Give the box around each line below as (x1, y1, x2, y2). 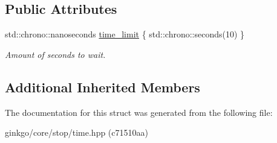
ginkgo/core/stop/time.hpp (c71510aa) (5, 126, 148, 139)
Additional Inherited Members (5, 77, 200, 96)
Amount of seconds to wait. (5, 48, 106, 60)
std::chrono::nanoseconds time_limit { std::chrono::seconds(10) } (5, 28, 245, 40)
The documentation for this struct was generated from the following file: (5, 106, 273, 118)
